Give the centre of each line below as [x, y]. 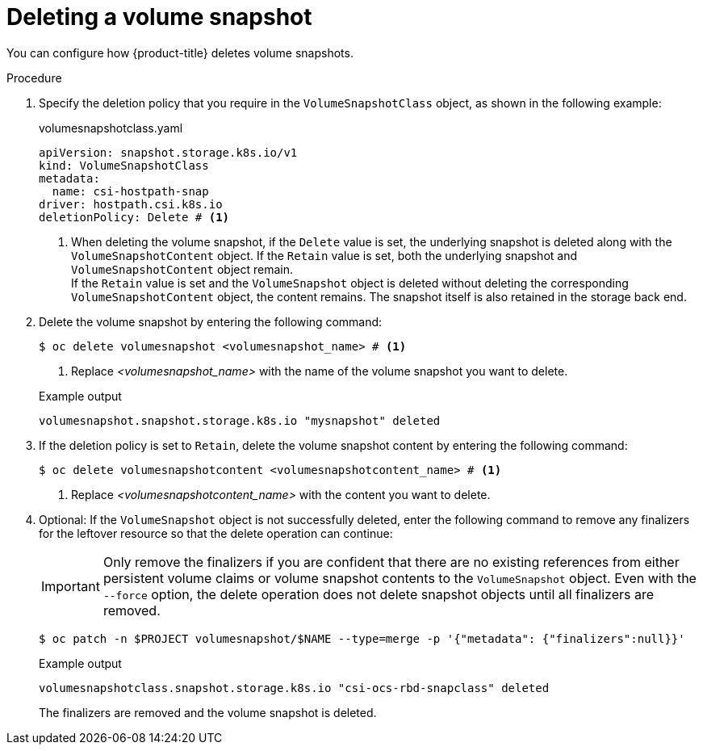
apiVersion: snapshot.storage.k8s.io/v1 [168, 152]
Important [71, 586]
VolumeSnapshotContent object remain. [182, 269]
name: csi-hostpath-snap [130, 191]
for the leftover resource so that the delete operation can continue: [216, 533]
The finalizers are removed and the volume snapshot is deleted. [208, 712]
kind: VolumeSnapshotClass [124, 165]
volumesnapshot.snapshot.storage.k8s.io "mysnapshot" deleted [240, 420]
